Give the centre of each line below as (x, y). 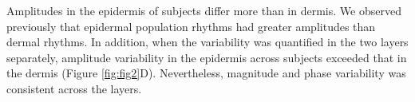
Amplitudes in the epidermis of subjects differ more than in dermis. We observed (204, 10)
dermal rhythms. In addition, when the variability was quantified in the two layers (207, 42)
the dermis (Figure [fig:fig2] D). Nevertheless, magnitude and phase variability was (206, 73)
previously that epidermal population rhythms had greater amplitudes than (191, 26)
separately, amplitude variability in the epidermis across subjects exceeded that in (207, 57)
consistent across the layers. (74, 88)
